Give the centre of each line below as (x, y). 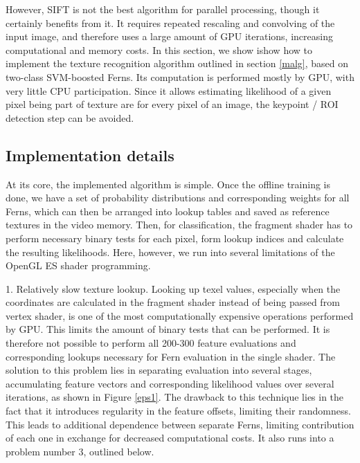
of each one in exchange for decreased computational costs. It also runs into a (170, 438)
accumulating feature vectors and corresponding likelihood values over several (170, 383)
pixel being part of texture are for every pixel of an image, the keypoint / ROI (172, 104)
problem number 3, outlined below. (80, 451)
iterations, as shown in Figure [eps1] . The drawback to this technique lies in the (175, 397)
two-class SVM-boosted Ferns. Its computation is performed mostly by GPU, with (180, 76)
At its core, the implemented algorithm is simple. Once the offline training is (168, 184)
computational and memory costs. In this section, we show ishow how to (159, 49)
